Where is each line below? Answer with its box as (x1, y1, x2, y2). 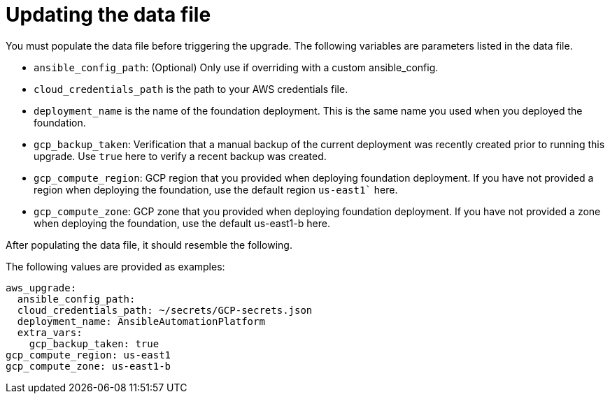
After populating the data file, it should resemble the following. (6, 238, 292, 251)
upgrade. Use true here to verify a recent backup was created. (34, 150, 327, 162)
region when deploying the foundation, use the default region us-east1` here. (34, 183, 398, 196)
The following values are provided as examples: (6, 260, 225, 273)
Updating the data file (6, 3, 211, 27)
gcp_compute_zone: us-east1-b (6, 360, 171, 372)
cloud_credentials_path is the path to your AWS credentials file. (34, 82, 348, 95)
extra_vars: (17, 326, 83, 338)
